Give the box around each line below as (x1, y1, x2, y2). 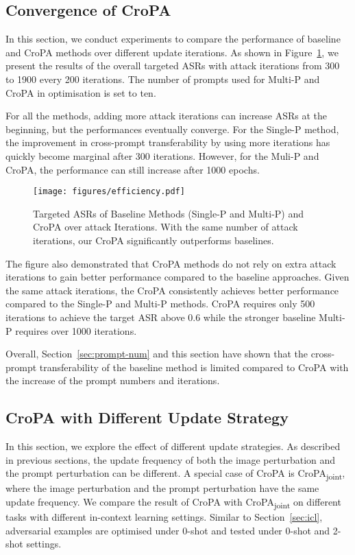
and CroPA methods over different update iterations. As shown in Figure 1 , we (5, 45, 339, 59)
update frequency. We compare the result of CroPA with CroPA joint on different (5, 495, 341, 510)
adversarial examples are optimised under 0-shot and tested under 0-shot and (5, 523, 330, 537)
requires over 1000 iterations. (15, 323, 137, 338)
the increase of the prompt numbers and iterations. (5, 373, 220, 388)
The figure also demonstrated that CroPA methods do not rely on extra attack (5, 256, 336, 270)
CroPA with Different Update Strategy (5, 407, 289, 428)
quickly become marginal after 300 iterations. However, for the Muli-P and (5, 148, 319, 163)
